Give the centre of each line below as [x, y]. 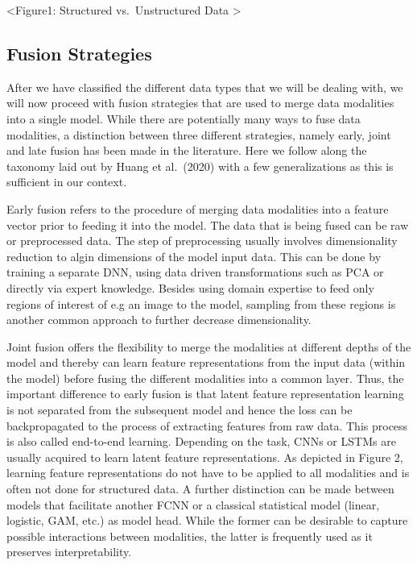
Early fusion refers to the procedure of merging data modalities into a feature [198, 208]
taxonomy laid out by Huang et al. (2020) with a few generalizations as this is [200, 166]
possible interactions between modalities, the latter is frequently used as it [190, 536]
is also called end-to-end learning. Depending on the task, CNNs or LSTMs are [201, 441]
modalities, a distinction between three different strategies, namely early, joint [199, 134]
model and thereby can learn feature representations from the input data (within [206, 362]
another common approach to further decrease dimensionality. [159, 320]
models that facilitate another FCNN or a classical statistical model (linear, [193, 504]
